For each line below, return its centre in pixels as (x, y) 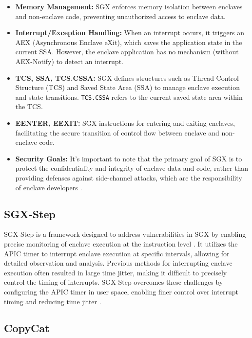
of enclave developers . (49, 187)
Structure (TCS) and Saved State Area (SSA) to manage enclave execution (127, 87)
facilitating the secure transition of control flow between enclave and (117, 132)
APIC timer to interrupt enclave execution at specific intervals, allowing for (117, 253)
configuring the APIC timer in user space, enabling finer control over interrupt (121, 291)
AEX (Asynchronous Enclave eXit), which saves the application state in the (129, 42)
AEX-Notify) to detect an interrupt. (69, 61)
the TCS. (29, 106)
